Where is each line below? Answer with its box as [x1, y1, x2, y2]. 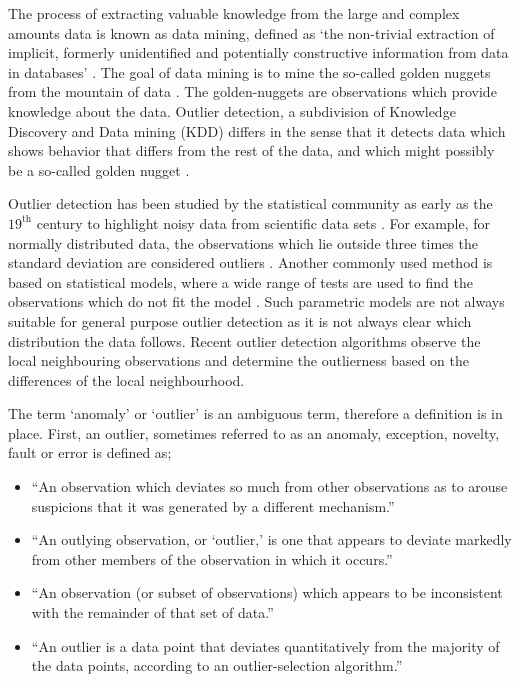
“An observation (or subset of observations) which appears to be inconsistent [31, 582, 503, 603]
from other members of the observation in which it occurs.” [31, 548, 393, 569]
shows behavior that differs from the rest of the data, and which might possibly [8, 140, 495, 161]
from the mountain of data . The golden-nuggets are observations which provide [8, 81, 497, 102]
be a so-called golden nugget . [8, 159, 190, 180]
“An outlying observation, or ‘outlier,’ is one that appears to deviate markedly [31, 529, 512, 550]
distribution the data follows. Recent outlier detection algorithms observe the [8, 330, 481, 351]
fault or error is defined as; [8, 442, 172, 463]
